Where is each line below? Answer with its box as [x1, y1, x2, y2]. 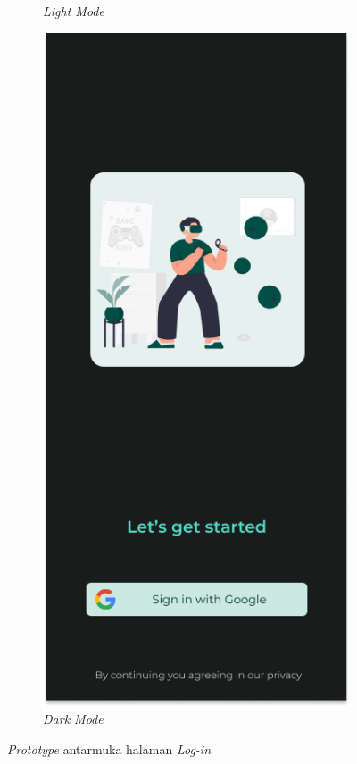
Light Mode [43, 2, 104, 20]
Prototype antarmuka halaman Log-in [7, 740, 211, 759]
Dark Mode [43, 710, 104, 728]
